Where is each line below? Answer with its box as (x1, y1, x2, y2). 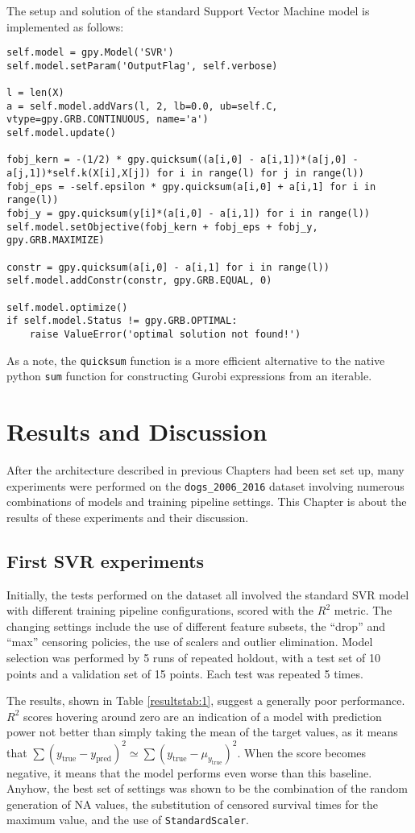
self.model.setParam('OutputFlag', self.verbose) (6, 60, 278, 72)
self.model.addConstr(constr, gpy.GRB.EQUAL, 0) (6, 275, 272, 287)
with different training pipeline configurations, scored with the (6, 602, 314, 619)
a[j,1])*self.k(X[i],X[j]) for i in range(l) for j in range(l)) (6, 168, 364, 180)
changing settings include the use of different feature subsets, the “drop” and (6, 617, 385, 634)
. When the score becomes (237, 744, 367, 760)
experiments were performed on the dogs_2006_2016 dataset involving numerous (6, 477, 405, 494)
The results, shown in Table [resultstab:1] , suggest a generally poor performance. (6, 692, 405, 709)
